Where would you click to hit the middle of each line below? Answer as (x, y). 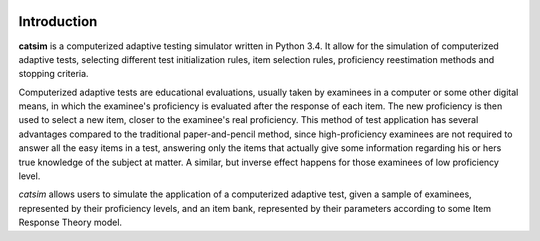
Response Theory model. (70, 222)
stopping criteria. (53, 74)
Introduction (58, 21)
